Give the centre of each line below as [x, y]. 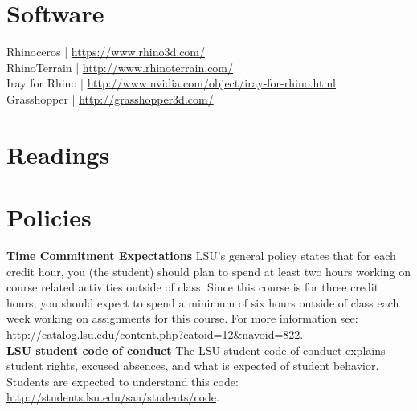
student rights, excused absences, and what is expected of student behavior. [193, 366]
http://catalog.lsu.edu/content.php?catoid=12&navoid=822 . [155, 334]
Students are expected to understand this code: [123, 381]
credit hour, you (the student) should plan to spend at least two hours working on [209, 271]
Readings [58, 154]
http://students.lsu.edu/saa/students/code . [113, 397]
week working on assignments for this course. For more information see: [182, 318]
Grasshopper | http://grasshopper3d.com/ [110, 98]
